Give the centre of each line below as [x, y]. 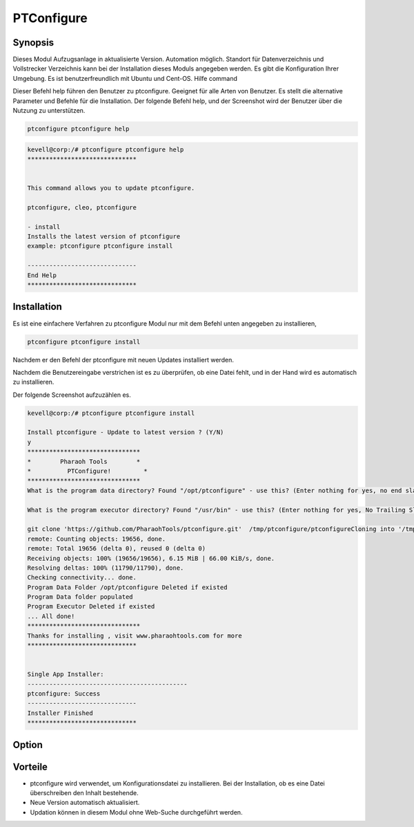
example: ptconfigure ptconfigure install [100, 246]
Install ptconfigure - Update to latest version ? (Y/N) [126, 433]
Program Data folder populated [80, 597]
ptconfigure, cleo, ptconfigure [82, 207]
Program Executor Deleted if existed [91, 606]
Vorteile [30, 766]
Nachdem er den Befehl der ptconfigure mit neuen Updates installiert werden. [123, 360]
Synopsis [33, 43]
